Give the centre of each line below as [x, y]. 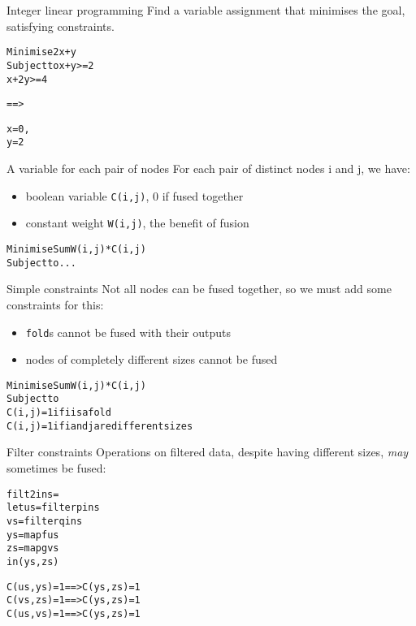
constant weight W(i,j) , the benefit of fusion [137, 223]
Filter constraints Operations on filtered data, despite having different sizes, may [208, 452]
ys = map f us [33, 535]
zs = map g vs [33, 548]
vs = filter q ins [45, 521]
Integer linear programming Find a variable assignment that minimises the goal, [206, 10]
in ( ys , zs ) [33, 561]
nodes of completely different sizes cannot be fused [152, 359]
